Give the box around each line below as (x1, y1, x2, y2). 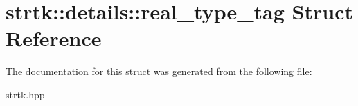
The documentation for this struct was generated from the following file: (6, 64, 312, 78)
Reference (6, 24, 102, 52)
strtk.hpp (6, 87, 45, 101)
